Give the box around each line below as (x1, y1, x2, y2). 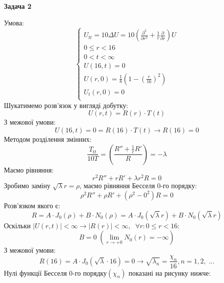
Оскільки (4, 220, 31, 230)
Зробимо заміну (4, 180, 51, 191)
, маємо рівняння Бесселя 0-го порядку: (80, 180, 197, 191)
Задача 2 (4, 1, 32, 11)
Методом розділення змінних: (4, 134, 92, 144)
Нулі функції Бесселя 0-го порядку (4, 267, 107, 278)
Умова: (4, 17, 24, 27)
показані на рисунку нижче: (128, 267, 211, 278)
